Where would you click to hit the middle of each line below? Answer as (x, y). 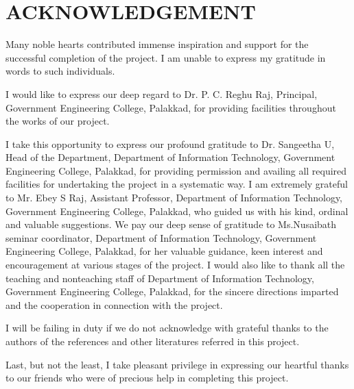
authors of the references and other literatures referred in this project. (153, 341)
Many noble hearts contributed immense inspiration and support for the (157, 44)
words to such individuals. (60, 71)
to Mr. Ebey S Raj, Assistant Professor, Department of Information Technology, (174, 198)
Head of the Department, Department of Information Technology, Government (170, 157)
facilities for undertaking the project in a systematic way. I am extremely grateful (177, 184)
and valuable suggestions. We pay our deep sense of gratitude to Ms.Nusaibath (171, 224)
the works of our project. (58, 121)
